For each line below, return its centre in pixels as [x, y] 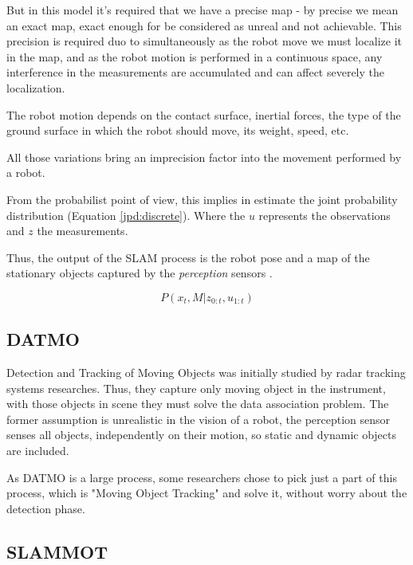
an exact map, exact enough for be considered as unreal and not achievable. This [204, 25]
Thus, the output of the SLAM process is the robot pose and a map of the [188, 257]
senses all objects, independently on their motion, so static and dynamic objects [202, 435]
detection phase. [46, 508]
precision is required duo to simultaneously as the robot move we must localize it [205, 41]
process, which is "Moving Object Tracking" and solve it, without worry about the [207, 493]
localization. [36, 87]
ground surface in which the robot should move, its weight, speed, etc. [178, 130]
